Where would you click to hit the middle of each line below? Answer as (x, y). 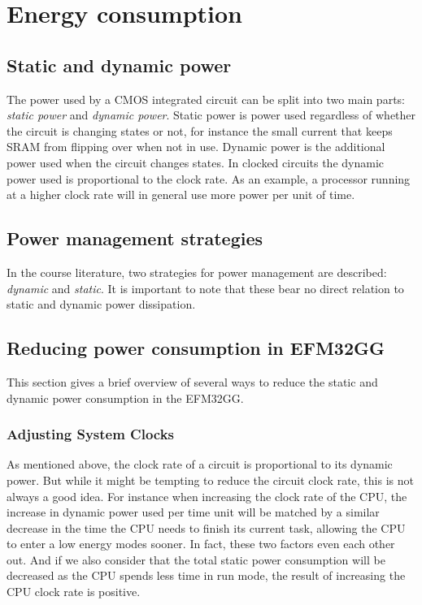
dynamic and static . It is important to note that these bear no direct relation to (205, 288)
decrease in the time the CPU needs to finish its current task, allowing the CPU (206, 527)
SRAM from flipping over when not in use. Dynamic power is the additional (196, 147)
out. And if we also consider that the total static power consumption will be (196, 559)
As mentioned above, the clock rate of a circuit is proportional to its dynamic (200, 464)
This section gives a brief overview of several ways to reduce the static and (192, 381)
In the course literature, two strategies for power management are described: (197, 272)
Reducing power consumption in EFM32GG (196, 348)
